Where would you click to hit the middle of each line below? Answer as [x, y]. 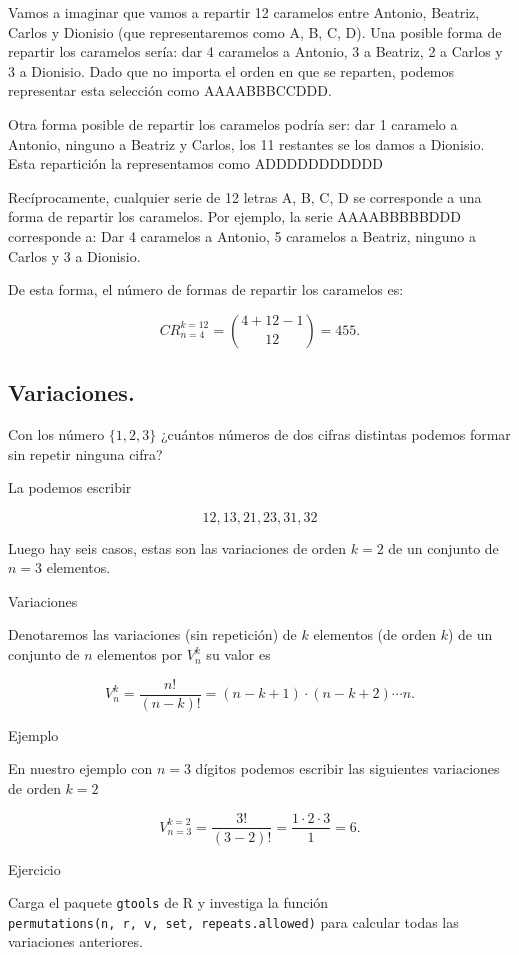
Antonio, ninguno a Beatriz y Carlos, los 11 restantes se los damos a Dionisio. [246, 143]
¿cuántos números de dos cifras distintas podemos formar [335, 433]
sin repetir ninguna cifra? [85, 453]
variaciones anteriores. [75, 941]
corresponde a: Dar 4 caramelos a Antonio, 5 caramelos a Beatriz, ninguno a [242, 235]
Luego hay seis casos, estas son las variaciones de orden [177, 547]
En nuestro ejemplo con [80, 768]
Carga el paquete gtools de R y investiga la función [168, 902]
